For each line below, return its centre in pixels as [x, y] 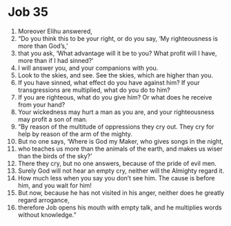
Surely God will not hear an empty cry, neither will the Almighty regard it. [121, 171]
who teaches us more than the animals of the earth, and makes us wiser [120, 149]
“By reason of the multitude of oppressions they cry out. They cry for [116, 126]
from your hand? [41, 104]
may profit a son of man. [53, 119]
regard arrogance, [43, 200]
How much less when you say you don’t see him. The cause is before [117, 178]
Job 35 [28, 12]
